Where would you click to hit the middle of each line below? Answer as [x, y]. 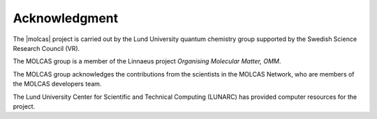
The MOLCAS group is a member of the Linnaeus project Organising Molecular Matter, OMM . [147, 61]
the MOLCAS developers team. [57, 84]
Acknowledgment [66, 18]
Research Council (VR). [46, 48]
